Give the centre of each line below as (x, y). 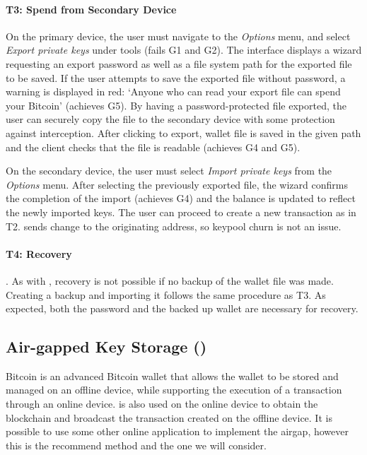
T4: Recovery (39, 253)
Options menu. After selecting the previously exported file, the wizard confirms (177, 184)
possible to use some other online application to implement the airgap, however (177, 431)
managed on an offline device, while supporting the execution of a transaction (174, 390)
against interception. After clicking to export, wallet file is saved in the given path (183, 132)
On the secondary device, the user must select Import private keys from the (169, 171)
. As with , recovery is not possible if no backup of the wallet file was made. (170, 280)
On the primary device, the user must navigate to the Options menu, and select (178, 36)
